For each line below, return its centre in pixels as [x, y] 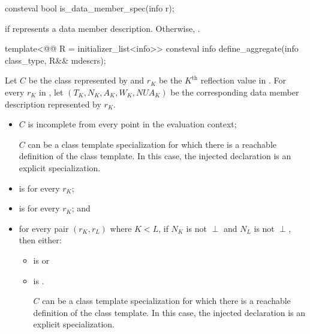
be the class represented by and [86, 80]
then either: [40, 240]
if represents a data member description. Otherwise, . [103, 28]
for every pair [44, 228]
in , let [51, 92]
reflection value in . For [243, 80]
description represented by [53, 104]
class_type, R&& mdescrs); [55, 60]
